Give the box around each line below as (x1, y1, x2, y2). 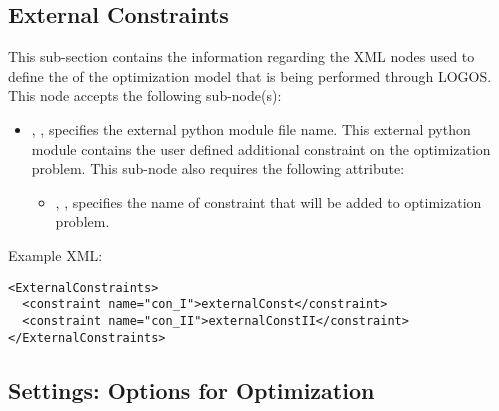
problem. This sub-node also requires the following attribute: (31, 158, 405, 179)
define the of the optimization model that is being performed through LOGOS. (8, 65, 492, 86)
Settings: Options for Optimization (8, 374, 375, 405)
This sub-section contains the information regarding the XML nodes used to (8, 46, 475, 67)
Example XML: (8, 244, 103, 265)
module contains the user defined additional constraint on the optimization (31, 138, 491, 159)
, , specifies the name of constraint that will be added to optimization (55, 191, 482, 212)
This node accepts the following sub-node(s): (8, 85, 282, 106)
